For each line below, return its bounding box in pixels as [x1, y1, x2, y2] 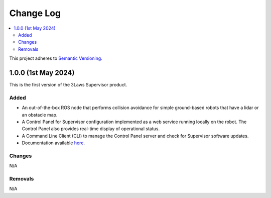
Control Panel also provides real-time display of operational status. [22, 126, 160, 132]
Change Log [9, 8, 61, 19]
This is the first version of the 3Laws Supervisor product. [9, 82, 127, 88]
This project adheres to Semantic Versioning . [9, 55, 102, 61]
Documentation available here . [22, 140, 85, 146]
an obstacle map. [22, 112, 58, 118]
